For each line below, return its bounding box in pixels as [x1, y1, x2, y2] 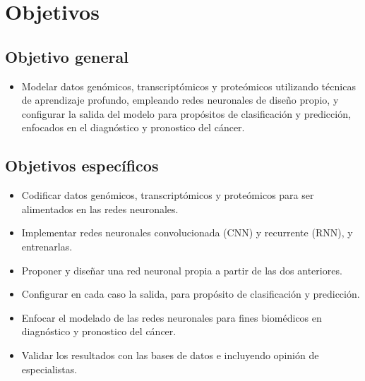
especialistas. [21, 361, 78, 376]
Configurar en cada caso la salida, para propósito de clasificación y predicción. [21, 286, 360, 301]
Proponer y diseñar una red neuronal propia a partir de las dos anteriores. [21, 262, 342, 277]
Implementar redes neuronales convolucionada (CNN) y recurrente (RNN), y [21, 225, 353, 240]
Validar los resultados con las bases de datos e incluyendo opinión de [21, 347, 319, 362]
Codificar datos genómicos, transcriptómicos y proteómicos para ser [21, 188, 314, 202]
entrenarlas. [21, 238, 73, 253]
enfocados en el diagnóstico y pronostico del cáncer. [21, 120, 245, 135]
